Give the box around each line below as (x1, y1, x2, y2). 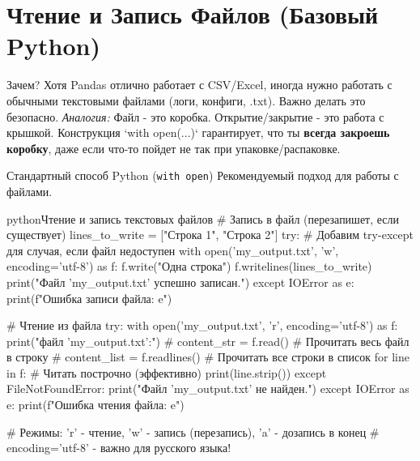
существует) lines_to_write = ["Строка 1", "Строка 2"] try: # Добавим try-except (6, 226, 414, 243)
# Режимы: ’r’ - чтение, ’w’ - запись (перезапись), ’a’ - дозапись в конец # (6, 423, 380, 440)
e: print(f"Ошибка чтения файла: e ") (6, 396, 185, 413)
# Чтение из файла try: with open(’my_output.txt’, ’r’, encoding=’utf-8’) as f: (6, 317, 398, 334)
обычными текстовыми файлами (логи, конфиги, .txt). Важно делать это (6, 92, 366, 109)
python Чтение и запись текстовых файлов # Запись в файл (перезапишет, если (6, 210, 400, 227)
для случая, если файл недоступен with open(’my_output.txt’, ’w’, (6, 241, 339, 258)
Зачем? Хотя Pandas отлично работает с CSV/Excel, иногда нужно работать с (6, 76, 392, 93)
